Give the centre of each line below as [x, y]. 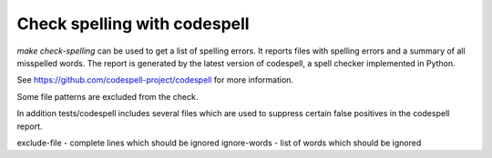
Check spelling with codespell [133, 24]
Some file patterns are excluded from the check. [108, 96]
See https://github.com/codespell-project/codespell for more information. [155, 80]
